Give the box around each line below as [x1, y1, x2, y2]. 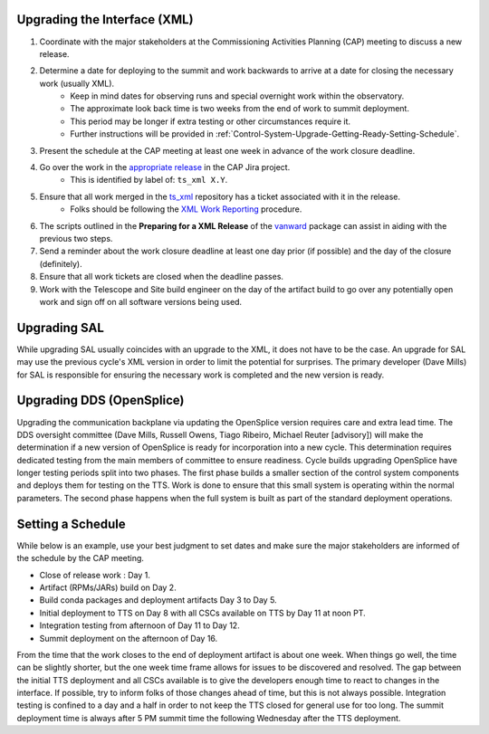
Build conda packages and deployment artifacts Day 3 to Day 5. [39, 595, 277, 605]
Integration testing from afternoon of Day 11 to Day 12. [39, 620, 240, 631]
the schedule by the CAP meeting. [16, 553, 145, 564]
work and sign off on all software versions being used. [39, 296, 243, 307]
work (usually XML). [39, 78, 115, 89]
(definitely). [39, 258, 82, 269]
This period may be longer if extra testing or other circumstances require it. [70, 116, 350, 127]
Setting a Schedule [16, 516, 126, 531]
